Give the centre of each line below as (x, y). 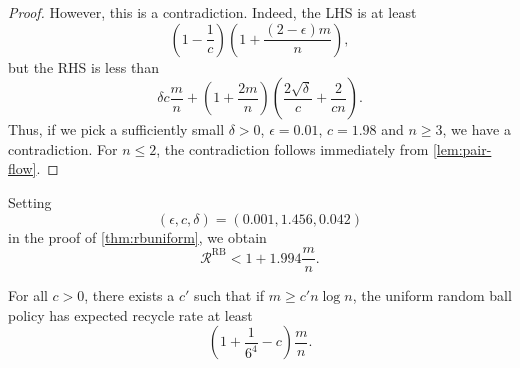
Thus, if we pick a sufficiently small (116, 129)
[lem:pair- (462, 148)
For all (28, 295)
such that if (229, 295)
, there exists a (129, 295)
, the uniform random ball (432, 295)
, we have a (476, 129)
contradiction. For (63, 148)
